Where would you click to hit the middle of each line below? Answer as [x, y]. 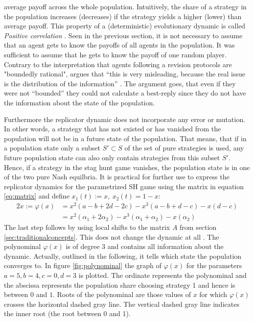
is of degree [83, 246]
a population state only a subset [52, 148]
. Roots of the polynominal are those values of [122, 294]
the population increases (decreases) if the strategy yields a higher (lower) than [123, 16]
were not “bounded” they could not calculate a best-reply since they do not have [125, 93]
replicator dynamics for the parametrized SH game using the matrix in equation [124, 186]
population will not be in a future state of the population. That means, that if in [125, 138]
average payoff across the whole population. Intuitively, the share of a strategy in [125, 6]
